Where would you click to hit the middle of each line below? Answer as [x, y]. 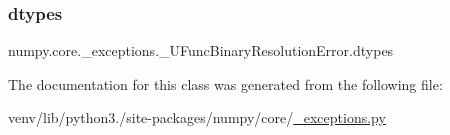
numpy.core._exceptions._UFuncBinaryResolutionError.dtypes [201, 50]
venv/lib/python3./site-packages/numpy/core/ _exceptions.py [197, 117]
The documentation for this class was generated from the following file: [225, 83]
